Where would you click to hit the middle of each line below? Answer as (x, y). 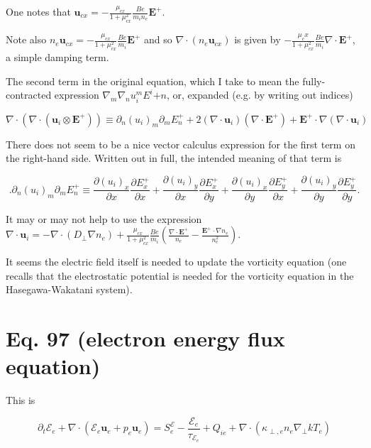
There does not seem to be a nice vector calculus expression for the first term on (181, 144)
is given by (258, 39)
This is (21, 400)
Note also (26, 39)
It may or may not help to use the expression (104, 218)
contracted (29, 95)
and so (158, 39)
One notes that (38, 11)
